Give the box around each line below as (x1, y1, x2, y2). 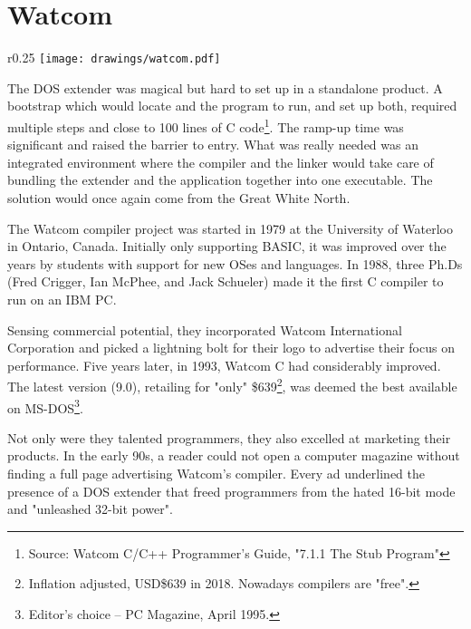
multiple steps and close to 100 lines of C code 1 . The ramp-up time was (7, 114, 404, 136)
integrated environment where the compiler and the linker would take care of (7, 152, 434, 171)
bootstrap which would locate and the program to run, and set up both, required (7, 96, 457, 115)
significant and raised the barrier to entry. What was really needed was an (7, 135, 418, 154)
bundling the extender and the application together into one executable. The (7, 170, 433, 189)
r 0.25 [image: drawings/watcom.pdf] (7, 48, 221, 67)
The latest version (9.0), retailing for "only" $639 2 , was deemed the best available (7, 374, 457, 395)
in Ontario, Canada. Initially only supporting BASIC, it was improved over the (7, 237, 447, 256)
